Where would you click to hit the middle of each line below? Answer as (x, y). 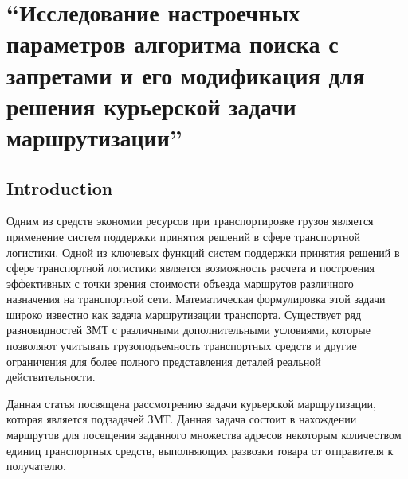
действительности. (51, 377)
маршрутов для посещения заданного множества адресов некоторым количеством (204, 435)
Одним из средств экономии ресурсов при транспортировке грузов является (190, 221)
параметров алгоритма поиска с (173, 43)
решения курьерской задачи (151, 105)
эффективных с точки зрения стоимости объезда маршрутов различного (180, 283)
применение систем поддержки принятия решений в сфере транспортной (183, 236)
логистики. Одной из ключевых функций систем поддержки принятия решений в (203, 252)
